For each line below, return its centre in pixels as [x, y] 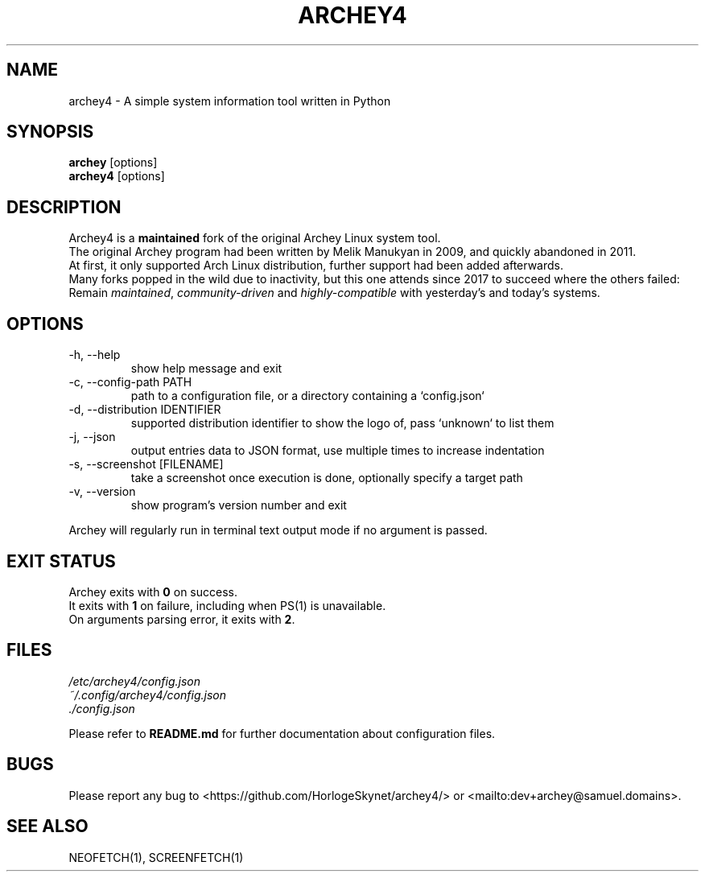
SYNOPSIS [50, 132]
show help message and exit [206, 369]
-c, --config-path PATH [130, 382]
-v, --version [102, 492]
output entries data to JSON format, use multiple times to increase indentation [338, 451]
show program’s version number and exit [239, 505]
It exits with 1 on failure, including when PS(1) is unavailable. [227, 605]
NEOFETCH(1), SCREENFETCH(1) [156, 857]
